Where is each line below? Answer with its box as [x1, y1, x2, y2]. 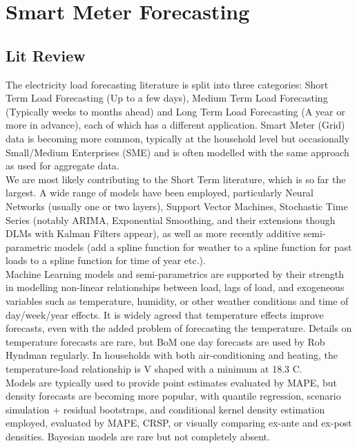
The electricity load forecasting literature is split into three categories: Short [6, 77, 329, 91]
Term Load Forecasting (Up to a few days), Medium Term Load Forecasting [6, 91, 328, 105]
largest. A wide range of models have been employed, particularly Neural [6, 185, 314, 200]
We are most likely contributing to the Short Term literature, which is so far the [6, 171, 346, 186]
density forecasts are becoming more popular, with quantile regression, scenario [6, 389, 341, 403]
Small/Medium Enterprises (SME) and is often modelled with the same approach [6, 144, 349, 159]
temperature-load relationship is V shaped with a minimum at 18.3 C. [6, 362, 302, 376]
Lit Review [6, 44, 86, 66]
